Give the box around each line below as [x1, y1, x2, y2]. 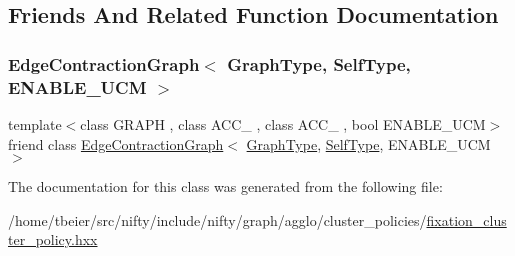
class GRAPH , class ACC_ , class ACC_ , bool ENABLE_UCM [80, 113, 486, 134]
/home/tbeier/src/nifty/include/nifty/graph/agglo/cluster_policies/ [8, 209, 427, 230]
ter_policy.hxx [8, 229, 98, 250]
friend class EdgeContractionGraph [8, 133, 224, 154]
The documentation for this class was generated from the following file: [8, 176, 443, 197]
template [8, 113, 62, 134]
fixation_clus [426, 209, 507, 230]
